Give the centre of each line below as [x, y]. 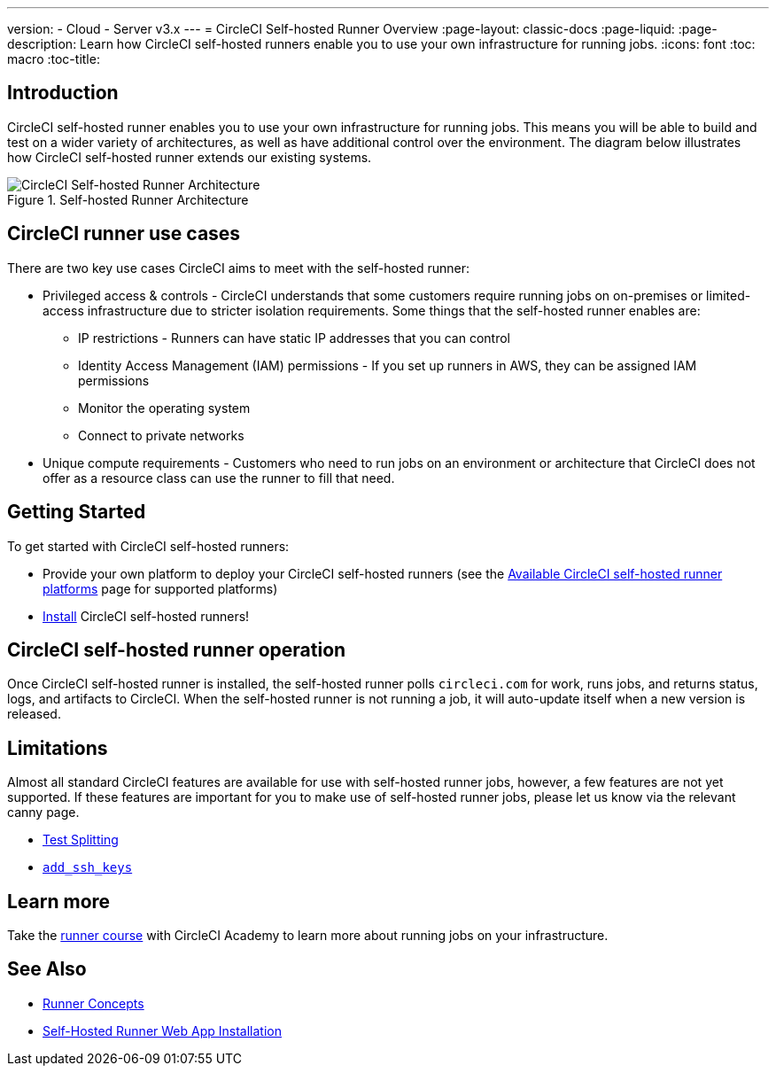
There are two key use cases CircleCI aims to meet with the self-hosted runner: [238, 268]
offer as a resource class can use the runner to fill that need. [219, 478]
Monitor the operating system [164, 408]
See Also [47, 969]
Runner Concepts [93, 1003]
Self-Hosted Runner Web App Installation [162, 1030]
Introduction [63, 93]
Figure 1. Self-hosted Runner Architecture [128, 199]
